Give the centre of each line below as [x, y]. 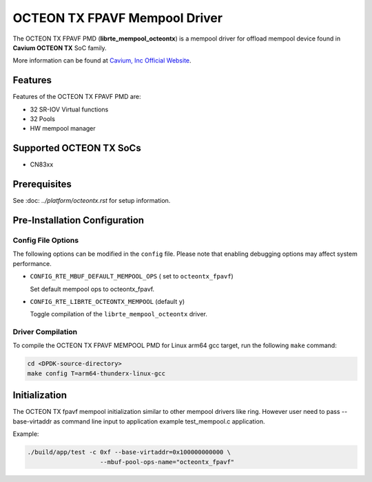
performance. [32, 263]
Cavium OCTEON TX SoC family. [60, 47]
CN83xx [42, 164]
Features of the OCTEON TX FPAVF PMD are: [77, 97]
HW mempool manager [63, 129]
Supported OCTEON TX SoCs [77, 148]
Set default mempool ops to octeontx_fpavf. [92, 289]
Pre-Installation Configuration [79, 220]
